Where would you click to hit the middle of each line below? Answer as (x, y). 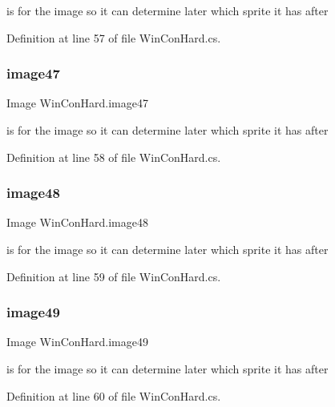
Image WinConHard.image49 (77, 342)
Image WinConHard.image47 (77, 103)
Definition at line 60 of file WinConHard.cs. (114, 395)
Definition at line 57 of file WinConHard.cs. (114, 37)
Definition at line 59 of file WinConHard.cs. (114, 276)
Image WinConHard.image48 (77, 222)
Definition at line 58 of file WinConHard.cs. (114, 157)
